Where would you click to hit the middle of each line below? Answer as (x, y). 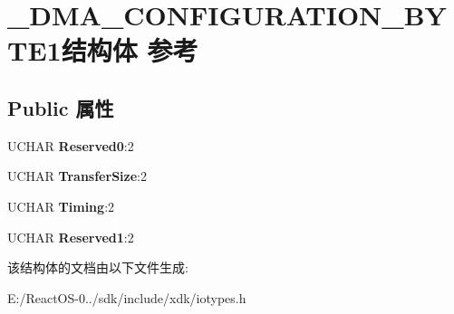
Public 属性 (61, 107)
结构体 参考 (130, 50)
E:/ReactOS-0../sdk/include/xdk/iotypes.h (127, 297)
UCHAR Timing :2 (61, 206)
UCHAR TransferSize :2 (77, 176)
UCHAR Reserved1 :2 (71, 237)
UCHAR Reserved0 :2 (71, 145)
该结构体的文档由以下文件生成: (98, 267)
